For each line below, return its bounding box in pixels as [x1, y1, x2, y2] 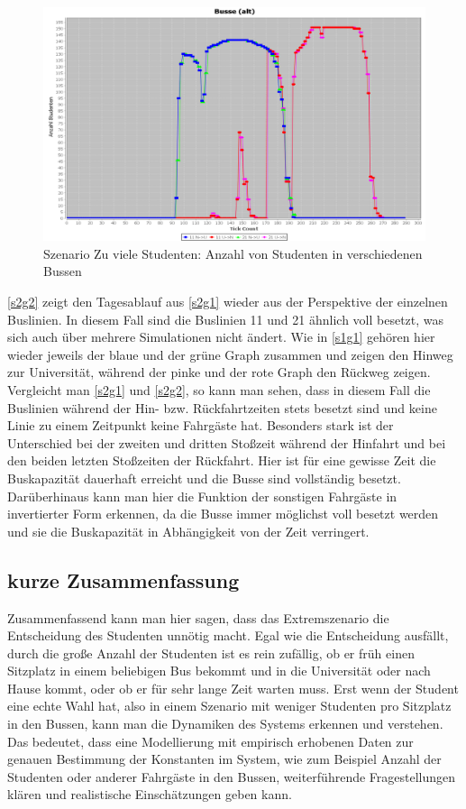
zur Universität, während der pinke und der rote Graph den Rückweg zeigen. [7, 363, 431, 382]
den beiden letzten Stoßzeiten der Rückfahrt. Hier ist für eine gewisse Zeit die [7, 451, 436, 470]
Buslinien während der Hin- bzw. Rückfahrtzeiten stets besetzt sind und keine [7, 398, 437, 417]
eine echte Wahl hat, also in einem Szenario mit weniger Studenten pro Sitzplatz [7, 696, 452, 715]
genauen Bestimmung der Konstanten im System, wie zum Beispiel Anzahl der [7, 749, 442, 768]
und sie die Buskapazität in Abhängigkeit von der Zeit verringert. [7, 521, 370, 540]
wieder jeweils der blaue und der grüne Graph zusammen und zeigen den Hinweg [7, 345, 453, 363]
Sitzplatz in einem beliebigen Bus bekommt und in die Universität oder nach [7, 661, 431, 680]
